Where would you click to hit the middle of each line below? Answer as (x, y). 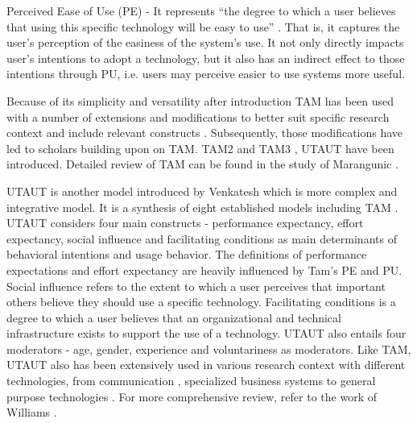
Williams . (32, 412)
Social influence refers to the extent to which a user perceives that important (196, 286)
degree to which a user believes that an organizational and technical (174, 317)
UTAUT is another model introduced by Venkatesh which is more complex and (202, 191)
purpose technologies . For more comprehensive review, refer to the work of (192, 396)
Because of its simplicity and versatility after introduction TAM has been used (200, 100)
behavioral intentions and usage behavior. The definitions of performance (187, 254)
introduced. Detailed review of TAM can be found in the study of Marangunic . (202, 164)
